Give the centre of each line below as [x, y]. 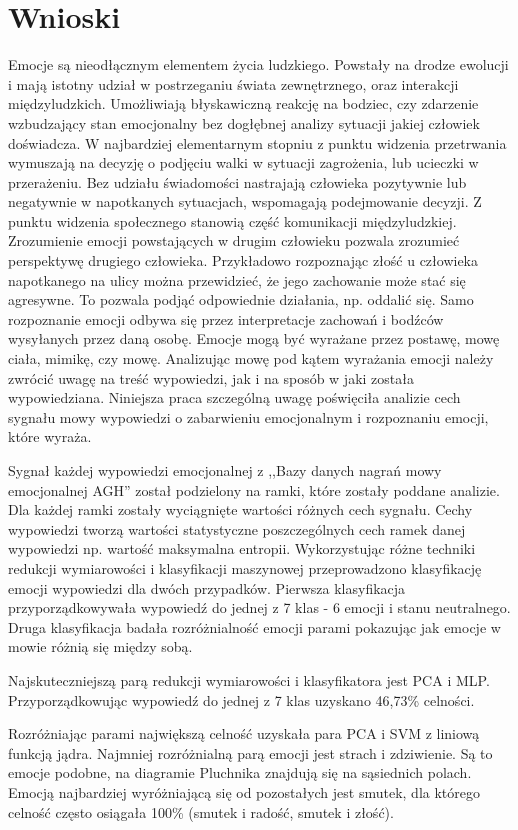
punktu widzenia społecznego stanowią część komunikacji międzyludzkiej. [232, 220]
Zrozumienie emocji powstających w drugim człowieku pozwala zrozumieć [234, 240]
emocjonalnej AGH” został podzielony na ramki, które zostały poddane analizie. [254, 489]
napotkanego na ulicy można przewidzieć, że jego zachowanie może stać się [237, 279]
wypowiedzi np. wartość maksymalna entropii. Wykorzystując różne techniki [242, 548]
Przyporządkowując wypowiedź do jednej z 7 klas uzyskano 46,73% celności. [241, 699]
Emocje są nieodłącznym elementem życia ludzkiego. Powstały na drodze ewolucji [258, 64]
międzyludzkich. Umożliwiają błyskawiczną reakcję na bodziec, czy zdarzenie [243, 103]
